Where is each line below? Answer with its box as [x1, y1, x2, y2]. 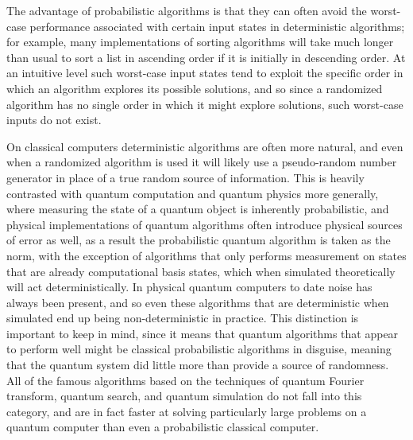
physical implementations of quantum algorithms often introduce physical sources [6, 216, 403, 232]
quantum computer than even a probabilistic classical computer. [6, 419, 319, 435]
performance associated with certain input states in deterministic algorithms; [29, 18, 405, 34]
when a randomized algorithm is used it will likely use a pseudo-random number [6, 154, 397, 170]
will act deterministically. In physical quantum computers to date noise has [6, 278, 372, 295]
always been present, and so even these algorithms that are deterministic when [6, 294, 389, 310]
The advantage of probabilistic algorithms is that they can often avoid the [6, 2, 367, 18]
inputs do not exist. [6, 111, 102, 128]
